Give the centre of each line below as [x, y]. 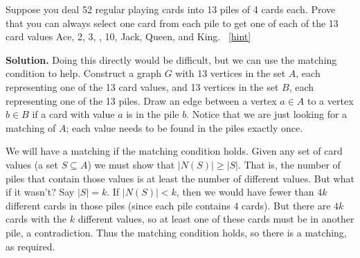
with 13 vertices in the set [231, 73]
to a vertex [331, 100]
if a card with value [73, 114]
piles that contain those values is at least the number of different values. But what [180, 178]
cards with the [36, 219]
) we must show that [131, 164]
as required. [30, 246]
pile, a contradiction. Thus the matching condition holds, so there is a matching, [176, 232]
